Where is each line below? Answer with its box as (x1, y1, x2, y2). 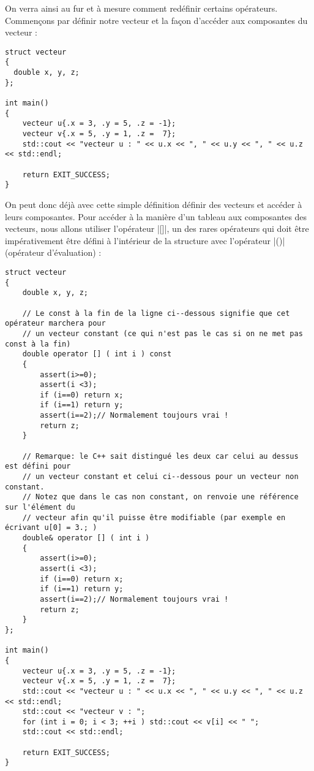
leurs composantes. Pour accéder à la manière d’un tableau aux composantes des (5, 210, 307, 223)
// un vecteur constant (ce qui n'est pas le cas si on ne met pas (22, 329, 303, 338)
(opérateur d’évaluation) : (5, 246, 102, 259)
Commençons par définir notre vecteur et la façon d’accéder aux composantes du (5, 13, 308, 26)
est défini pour (5, 462, 71, 471)
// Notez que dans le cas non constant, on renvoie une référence (22, 493, 299, 502)
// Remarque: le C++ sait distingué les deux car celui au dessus (22, 451, 299, 461)
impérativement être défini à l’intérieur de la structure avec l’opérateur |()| (5, 234, 285, 247)
